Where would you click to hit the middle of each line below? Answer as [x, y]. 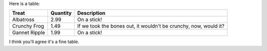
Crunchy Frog [28, 26]
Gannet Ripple [29, 33]
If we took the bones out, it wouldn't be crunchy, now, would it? [151, 26]
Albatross [23, 20]
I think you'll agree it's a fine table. [44, 42]
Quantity [61, 13]
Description [91, 13]
